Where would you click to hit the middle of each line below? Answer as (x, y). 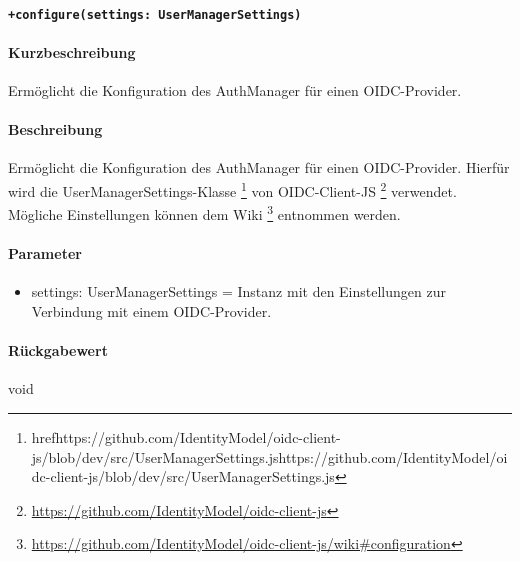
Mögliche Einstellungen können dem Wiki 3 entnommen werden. (204, 212)
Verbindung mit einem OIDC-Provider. (151, 310)
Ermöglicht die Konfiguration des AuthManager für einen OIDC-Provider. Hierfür (259, 167)
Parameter (45, 253)
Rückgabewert (58, 350)
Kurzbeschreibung (72, 51)
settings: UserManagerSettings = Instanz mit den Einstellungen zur (238, 291)
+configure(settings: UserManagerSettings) (155, 14)
